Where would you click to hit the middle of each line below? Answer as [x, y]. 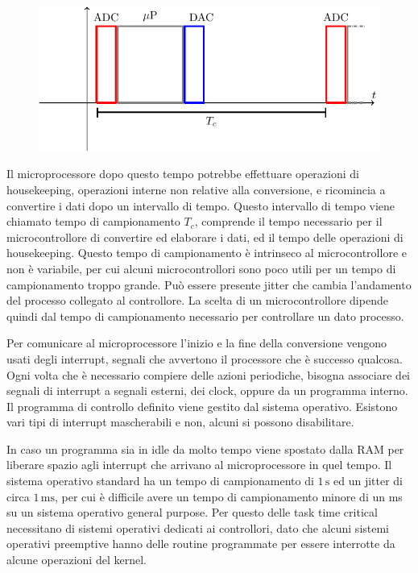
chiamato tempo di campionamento [93, 221]
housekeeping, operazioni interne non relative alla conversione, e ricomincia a [196, 189]
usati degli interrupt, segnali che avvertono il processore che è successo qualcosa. [205, 358]
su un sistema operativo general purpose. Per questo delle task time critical [192, 512]
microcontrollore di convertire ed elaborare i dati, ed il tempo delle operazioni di [205, 237]
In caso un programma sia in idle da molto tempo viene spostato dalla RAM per [205, 448]
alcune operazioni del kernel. [77, 560]
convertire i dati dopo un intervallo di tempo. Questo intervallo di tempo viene [201, 205]
